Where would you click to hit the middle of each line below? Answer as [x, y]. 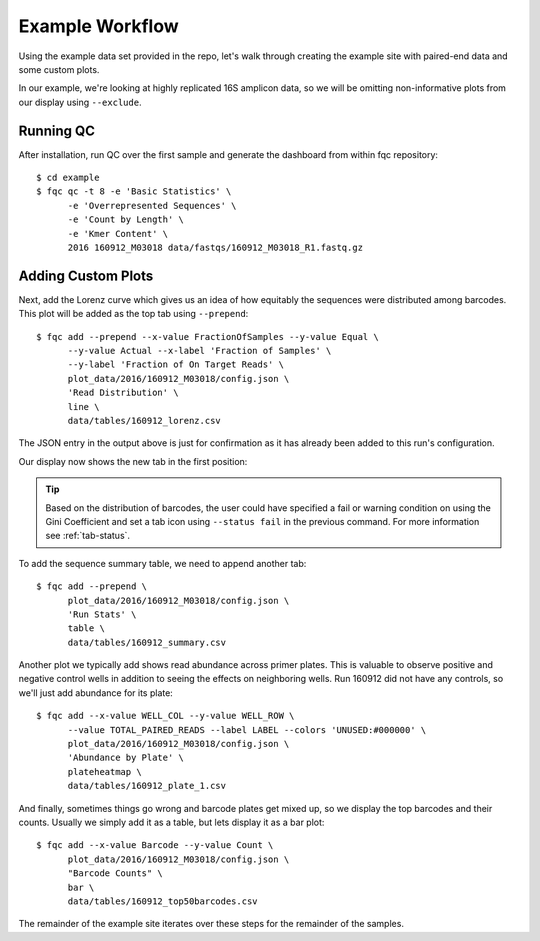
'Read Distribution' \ [123, 393]
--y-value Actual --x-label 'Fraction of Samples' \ [199, 351]
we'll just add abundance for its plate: [96, 692]
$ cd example [68, 178]
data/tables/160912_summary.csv [147, 642]
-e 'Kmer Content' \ [118, 233]
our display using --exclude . [80, 102]
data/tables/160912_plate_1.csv [147, 786]
